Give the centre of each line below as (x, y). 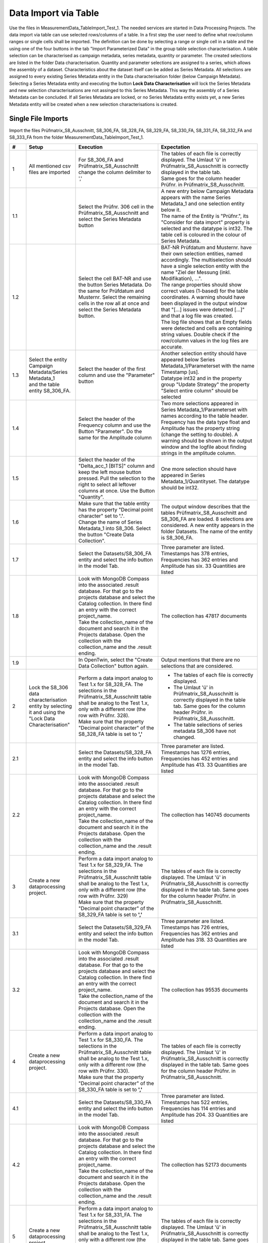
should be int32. (180, 487)
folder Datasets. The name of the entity (207, 531)
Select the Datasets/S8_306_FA (115, 553)
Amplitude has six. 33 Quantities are (203, 566)
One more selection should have (199, 469)
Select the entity (48, 359)
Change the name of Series (110, 522)
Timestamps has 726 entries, (195, 927)
